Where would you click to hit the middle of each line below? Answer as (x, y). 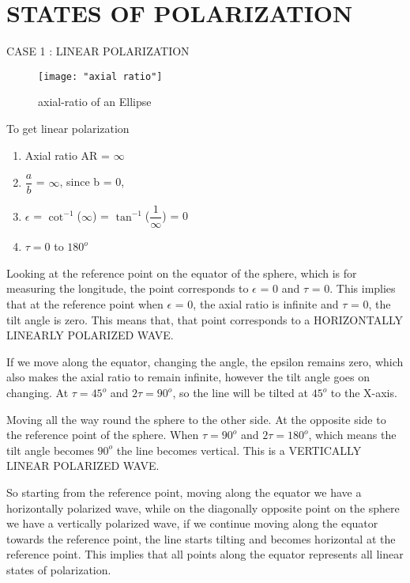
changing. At (38, 393)
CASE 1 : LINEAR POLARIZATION (98, 51)
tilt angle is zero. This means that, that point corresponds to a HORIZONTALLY (205, 319)
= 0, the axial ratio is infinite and (257, 304)
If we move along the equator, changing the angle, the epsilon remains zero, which (205, 361)
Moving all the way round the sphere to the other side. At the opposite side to (196, 419)
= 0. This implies (354, 288)
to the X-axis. (364, 393)
